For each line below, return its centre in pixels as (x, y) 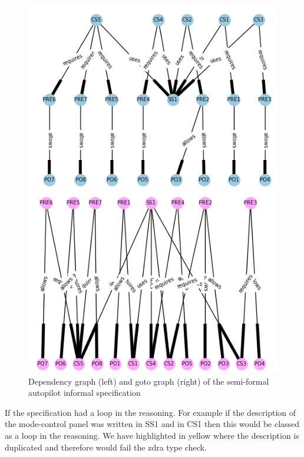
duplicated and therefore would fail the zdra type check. (106, 447)
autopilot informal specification (85, 393)
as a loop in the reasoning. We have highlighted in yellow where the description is (152, 435)
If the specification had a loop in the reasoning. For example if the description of (151, 412)
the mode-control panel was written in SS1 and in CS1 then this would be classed (152, 424)
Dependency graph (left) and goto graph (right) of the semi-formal (149, 381)
